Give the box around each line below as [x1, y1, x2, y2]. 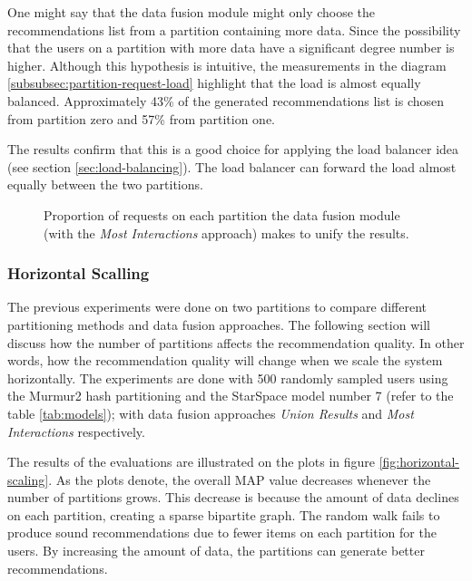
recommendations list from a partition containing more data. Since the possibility [7, 20, 461, 39]
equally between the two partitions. [7, 175, 203, 194]
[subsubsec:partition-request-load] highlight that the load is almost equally [7, 73, 421, 92]
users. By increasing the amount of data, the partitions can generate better [7, 541, 425, 560]
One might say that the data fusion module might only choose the [7, 3, 376, 21]
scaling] [7, 470, 49, 489]
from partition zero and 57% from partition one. [7, 109, 276, 128]
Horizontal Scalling [7, 262, 150, 285]
